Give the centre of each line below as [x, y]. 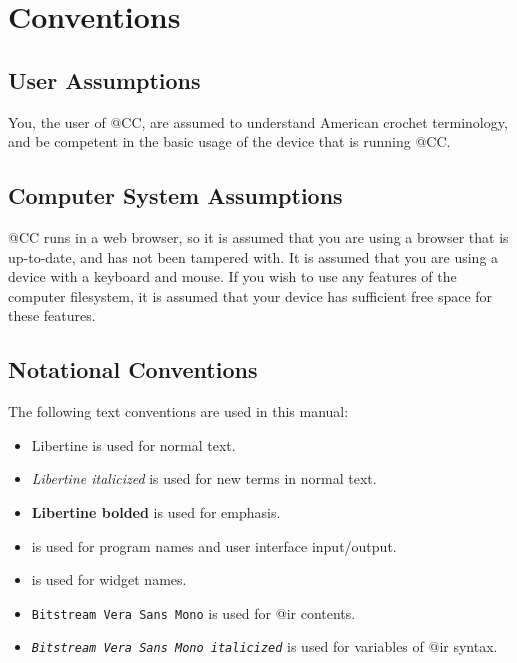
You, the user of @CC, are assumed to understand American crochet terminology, [258, 121]
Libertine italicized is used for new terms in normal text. [204, 478]
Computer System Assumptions [175, 195]
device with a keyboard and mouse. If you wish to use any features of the [232, 276]
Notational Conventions [133, 369]
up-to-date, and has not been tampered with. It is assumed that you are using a [253, 256]
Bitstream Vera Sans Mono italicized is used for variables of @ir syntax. [264, 646]
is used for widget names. [109, 579]
